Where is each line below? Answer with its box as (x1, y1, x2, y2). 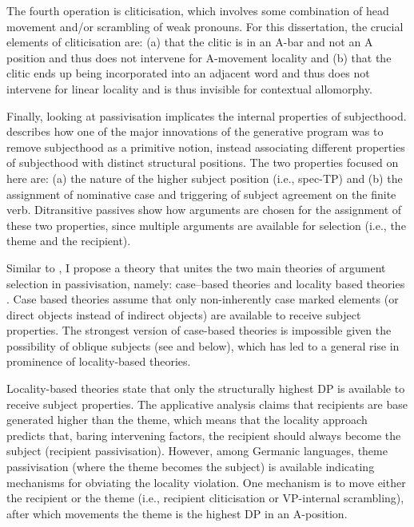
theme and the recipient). (6, 232, 131, 249)
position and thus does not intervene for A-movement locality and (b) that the (6, 49, 392, 65)
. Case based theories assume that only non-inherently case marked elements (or (6, 291, 399, 307)
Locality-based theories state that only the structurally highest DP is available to (6, 380, 405, 397)
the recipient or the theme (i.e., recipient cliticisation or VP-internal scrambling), (6, 489, 404, 506)
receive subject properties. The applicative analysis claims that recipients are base (6, 395, 408, 412)
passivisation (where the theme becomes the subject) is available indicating (6, 458, 375, 475)
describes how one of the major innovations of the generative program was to (6, 123, 384, 140)
